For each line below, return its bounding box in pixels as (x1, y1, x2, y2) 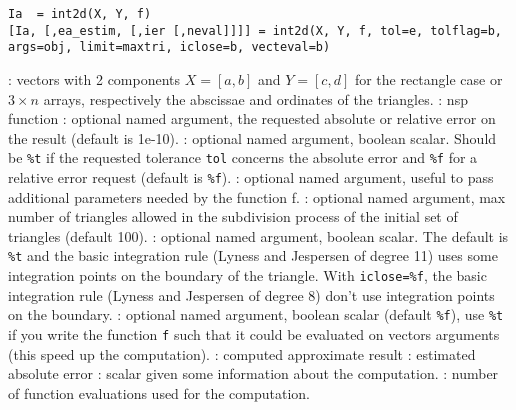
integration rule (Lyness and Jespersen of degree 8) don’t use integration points (8, 284, 495, 305)
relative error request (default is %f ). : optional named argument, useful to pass (8, 167, 494, 187)
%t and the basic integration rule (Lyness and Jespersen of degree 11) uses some (8, 245, 498, 266)
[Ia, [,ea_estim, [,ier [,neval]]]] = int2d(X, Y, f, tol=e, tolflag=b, (8, 23, 502, 38)
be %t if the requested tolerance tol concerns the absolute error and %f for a (8, 147, 478, 168)
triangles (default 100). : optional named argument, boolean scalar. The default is (8, 225, 509, 246)
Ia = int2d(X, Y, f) (8, 7, 152, 21)
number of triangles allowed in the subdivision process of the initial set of (8, 206, 458, 227)
